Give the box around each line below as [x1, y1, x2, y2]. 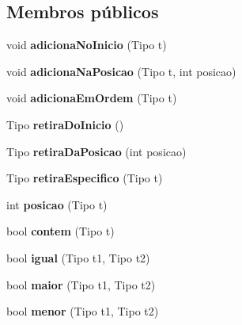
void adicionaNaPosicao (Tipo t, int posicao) [6, 63, 236, 79]
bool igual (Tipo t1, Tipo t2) [6, 249, 150, 266]
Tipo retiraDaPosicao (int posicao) [6, 143, 187, 159]
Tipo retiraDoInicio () [6, 116, 124, 132]
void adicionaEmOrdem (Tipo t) [6, 90, 177, 106]
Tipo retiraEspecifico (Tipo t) [6, 170, 163, 186]
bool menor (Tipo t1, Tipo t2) [6, 303, 159, 319]
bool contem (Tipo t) [6, 223, 115, 239]
